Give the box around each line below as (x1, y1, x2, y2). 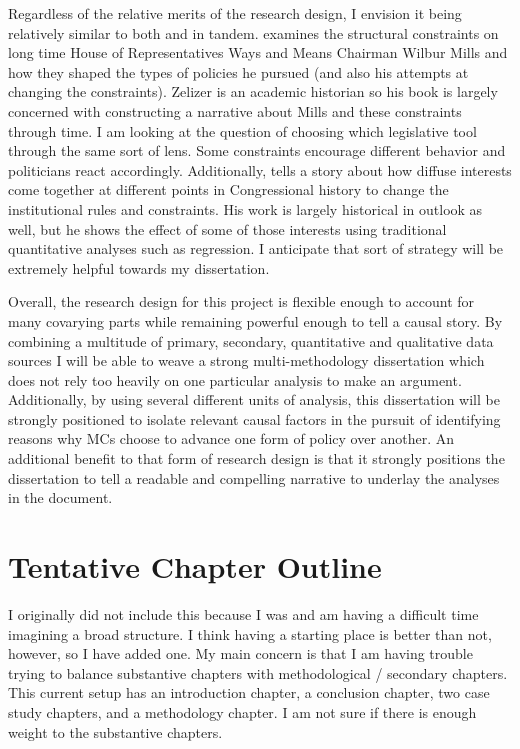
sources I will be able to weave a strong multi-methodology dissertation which (8, 350, 485, 371)
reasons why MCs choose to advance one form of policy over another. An (8, 428, 455, 449)
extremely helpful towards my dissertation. (8, 257, 270, 278)
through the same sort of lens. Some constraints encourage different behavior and (8, 140, 506, 161)
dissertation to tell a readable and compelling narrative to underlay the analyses (8, 467, 500, 488)
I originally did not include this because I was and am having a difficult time (8, 603, 479, 624)
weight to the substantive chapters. (8, 721, 223, 742)
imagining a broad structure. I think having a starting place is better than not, (8, 623, 492, 644)
